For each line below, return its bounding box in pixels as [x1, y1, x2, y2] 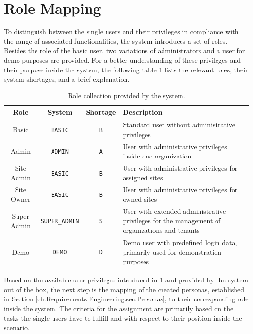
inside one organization [123, 151, 192, 161]
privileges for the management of [123, 215, 221, 226]
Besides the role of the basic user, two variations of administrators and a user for [4, 45, 245, 55]
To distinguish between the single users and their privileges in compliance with [4, 26, 239, 36]
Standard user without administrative [123, 120, 235, 130]
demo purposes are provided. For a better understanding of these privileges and [4, 54, 241, 65]
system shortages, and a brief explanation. [4, 74, 130, 84]
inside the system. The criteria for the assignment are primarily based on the [4, 303, 234, 313]
